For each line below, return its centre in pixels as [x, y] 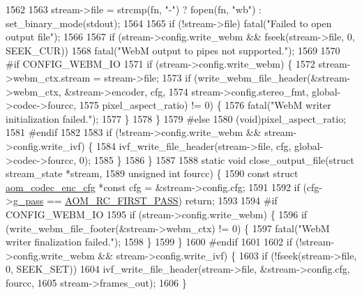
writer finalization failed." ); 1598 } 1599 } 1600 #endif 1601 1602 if [149, 242]
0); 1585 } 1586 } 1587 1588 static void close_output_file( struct [217, 159]
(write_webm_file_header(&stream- [272, 77]
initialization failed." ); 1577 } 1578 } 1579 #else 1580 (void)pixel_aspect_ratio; [176, 118]
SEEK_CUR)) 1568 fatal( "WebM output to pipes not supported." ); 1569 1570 [173, 50]
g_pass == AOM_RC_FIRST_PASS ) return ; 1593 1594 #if [145, 201]
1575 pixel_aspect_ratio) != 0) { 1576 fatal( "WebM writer [205, 105]
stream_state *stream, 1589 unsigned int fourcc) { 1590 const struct [152, 173]
